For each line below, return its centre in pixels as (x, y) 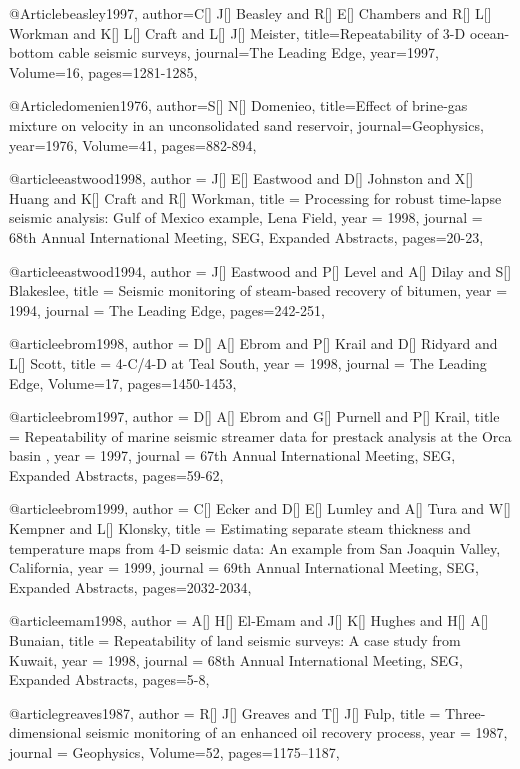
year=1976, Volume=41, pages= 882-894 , (133, 144)
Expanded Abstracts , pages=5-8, (109, 679)
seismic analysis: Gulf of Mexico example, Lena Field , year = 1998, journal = (246, 217)
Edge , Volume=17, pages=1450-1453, (123, 382)
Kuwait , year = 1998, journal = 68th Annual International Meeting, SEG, (236, 659)
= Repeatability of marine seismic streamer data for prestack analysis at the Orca (260, 435)
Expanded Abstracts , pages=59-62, (116, 474)
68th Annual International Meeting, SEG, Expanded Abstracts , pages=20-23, (246, 236)
